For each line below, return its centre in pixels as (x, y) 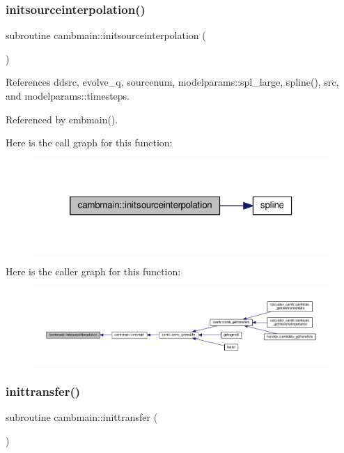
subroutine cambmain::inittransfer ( (82, 417)
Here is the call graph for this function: (89, 143)
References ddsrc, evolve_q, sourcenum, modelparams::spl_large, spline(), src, (172, 82)
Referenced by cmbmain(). (62, 119)
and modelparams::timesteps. (68, 95)
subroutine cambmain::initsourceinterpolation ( (106, 35)
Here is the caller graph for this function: (93, 271)
